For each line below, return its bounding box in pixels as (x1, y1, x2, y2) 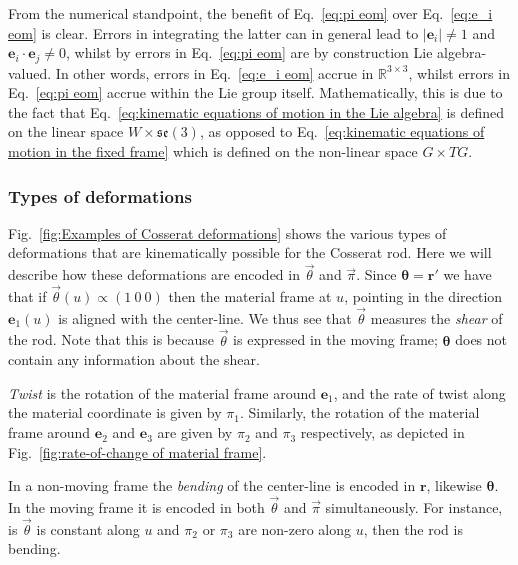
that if (8, 286, 47, 307)
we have (443, 264, 492, 285)
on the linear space (8, 121, 124, 142)
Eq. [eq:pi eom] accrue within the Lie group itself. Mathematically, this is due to (8, 82, 503, 103)
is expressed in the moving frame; (233, 329, 438, 350)
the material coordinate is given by (8, 402, 222, 423)
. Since (356, 264, 397, 285)
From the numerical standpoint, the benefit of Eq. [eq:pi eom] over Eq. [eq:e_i (8, 3, 493, 23)
